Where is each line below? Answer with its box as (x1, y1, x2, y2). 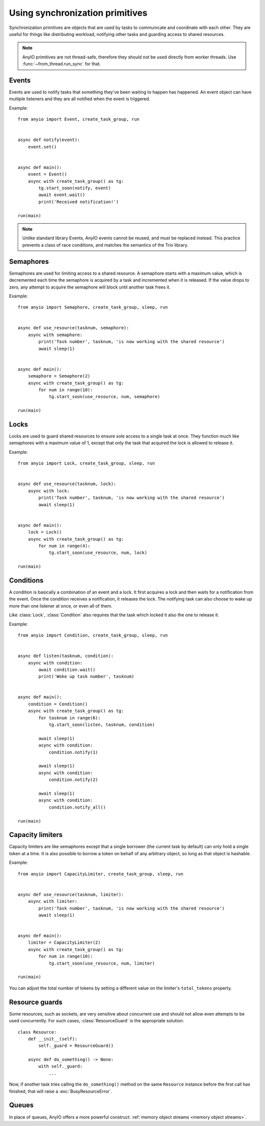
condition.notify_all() (49, 804, 106, 810)
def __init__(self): (27, 1036, 78, 1041)
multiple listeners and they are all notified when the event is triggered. (9, 96, 151, 102)
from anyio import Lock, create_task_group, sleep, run (18, 461, 155, 466)
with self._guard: (38, 1064, 83, 1069)
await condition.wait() (38, 666, 96, 672)
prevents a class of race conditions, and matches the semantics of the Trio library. (22, 242, 188, 248)
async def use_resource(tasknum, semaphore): (18, 325, 130, 331)
